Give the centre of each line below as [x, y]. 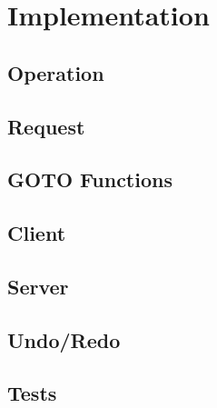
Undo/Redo [64, 339]
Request [46, 126]
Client [37, 233]
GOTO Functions [90, 179]
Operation [56, 72]
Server [38, 286]
